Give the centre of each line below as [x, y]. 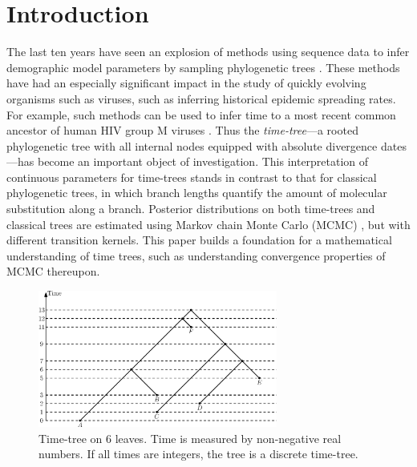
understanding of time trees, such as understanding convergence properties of [196, 255]
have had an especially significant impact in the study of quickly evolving [186, 83]
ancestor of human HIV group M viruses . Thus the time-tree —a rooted [182, 130]
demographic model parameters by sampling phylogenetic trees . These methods [203, 67]
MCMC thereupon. [53, 271]
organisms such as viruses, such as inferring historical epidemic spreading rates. [201, 98]
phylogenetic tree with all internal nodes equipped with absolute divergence [192, 145]
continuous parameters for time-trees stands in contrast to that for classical [192, 177]
